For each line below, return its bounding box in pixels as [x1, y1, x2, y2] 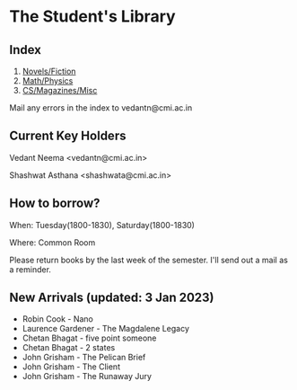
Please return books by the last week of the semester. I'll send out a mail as [9, 254, 289, 265]
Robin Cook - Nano [22, 314, 94, 324]
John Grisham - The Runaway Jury [22, 371, 153, 382]
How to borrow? [9, 196, 100, 211]
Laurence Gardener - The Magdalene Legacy [22, 324, 190, 334]
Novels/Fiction [22, 66, 76, 76]
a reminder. [9, 263, 52, 275]
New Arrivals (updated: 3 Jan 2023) [9, 290, 214, 306]
